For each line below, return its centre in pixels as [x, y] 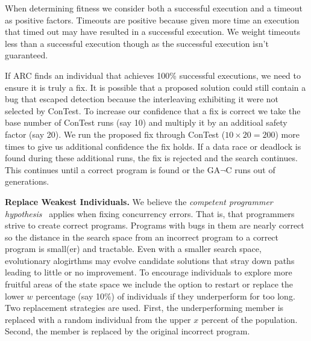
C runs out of [250, 169]
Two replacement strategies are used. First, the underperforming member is [144, 308]
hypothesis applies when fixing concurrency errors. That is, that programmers [150, 213]
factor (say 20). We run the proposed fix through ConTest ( [115, 134]
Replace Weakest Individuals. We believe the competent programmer [139, 201]
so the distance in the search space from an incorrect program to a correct [142, 237]
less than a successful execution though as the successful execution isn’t [137, 43]
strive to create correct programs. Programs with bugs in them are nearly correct [155, 225]
